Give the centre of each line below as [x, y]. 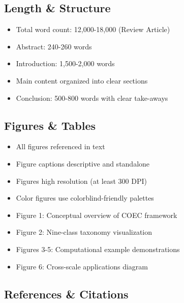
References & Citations [66, 294]
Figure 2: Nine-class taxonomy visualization [84, 232]
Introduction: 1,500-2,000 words [65, 63]
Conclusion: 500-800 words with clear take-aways [92, 98]
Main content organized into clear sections [82, 80]
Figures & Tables [50, 125]
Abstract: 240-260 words [54, 46]
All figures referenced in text [60, 146]
